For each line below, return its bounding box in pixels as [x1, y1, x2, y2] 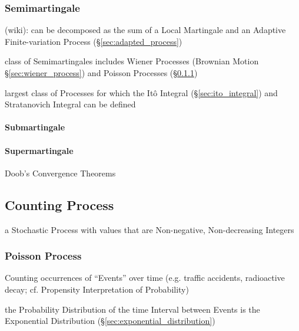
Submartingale [5, 121, 65, 133]
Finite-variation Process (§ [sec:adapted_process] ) [5, 35, 182, 47]
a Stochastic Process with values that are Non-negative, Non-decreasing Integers [5, 223, 294, 235]
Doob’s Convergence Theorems [5, 166, 116, 179]
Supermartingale [5, 144, 74, 156]
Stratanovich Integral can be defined [5, 98, 136, 110]
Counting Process [5, 195, 114, 214]
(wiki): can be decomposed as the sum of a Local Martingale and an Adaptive [5, 24, 286, 36]
